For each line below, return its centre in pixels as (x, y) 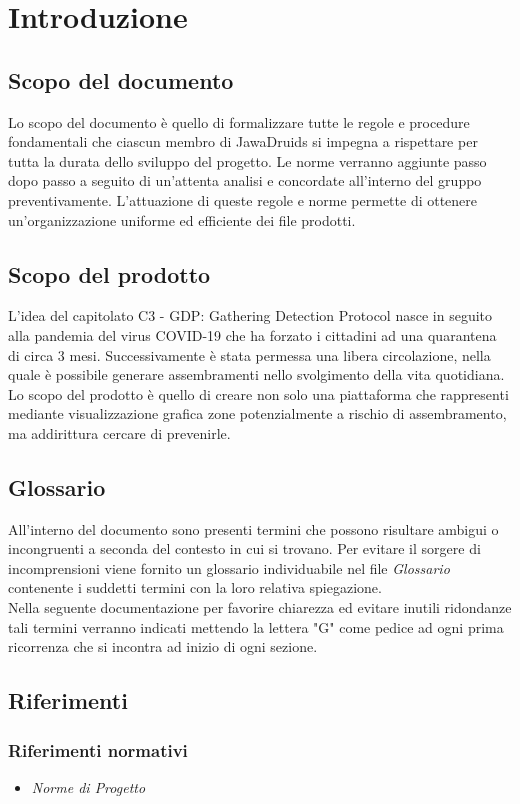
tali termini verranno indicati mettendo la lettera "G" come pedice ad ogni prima (256, 626)
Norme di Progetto (88, 786)
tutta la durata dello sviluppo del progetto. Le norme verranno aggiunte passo (247, 160)
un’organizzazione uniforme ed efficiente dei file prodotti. (182, 219)
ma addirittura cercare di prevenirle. (119, 432)
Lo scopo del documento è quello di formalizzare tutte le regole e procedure (239, 121)
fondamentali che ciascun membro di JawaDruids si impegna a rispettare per (243, 141)
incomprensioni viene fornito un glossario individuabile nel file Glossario (229, 567)
